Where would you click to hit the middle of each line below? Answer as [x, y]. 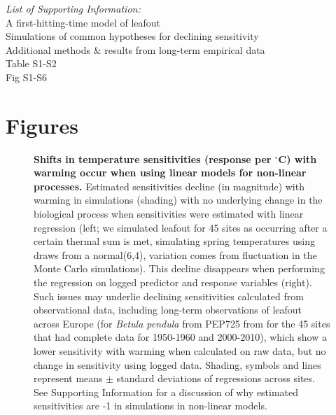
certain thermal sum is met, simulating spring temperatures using [174, 241]
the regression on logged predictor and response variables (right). [173, 282]
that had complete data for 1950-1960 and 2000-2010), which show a [180, 337]
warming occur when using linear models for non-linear [170, 173]
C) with [297, 159]
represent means [68, 378]
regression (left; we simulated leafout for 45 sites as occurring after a [181, 227]
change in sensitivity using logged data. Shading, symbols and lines [177, 364]
